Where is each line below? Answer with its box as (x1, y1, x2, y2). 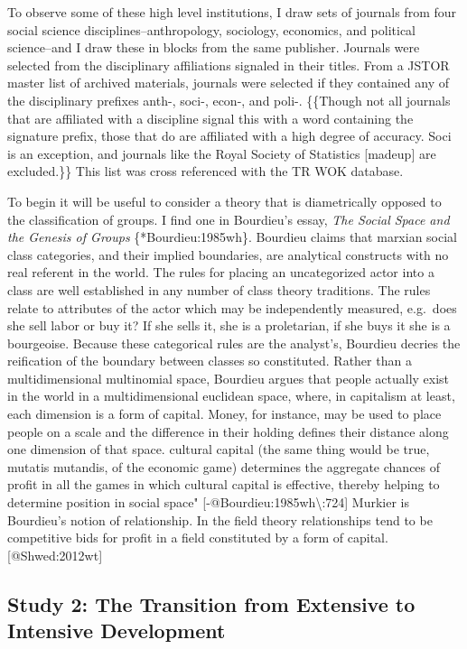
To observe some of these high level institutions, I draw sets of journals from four (7, 3, 457, 21)
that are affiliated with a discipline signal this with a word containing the (7, 108, 414, 127)
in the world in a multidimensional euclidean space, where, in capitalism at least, (7, 386, 455, 405)
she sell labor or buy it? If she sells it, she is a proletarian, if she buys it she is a (7, 316, 451, 335)
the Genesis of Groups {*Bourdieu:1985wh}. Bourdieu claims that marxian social (7, 227, 458, 246)
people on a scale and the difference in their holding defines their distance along (7, 422, 449, 440)
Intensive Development (7, 617, 226, 644)
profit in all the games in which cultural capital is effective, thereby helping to (7, 475, 440, 494)
